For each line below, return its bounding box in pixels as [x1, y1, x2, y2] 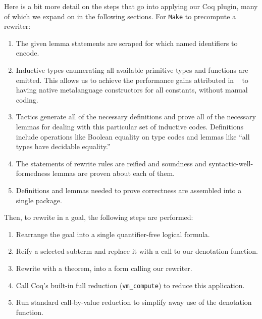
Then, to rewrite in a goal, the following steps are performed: [4, 212, 193, 222]
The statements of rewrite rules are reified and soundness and [16, 158, 206, 168]
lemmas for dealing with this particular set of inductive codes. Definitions [16, 121, 244, 131]
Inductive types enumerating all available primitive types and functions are [16, 65, 248, 75]
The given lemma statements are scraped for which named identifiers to [16, 37, 238, 48]
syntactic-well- [208, 158, 253, 168]
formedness [16, 168, 50, 178]
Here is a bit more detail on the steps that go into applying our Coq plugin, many [4, 1, 258, 11]
